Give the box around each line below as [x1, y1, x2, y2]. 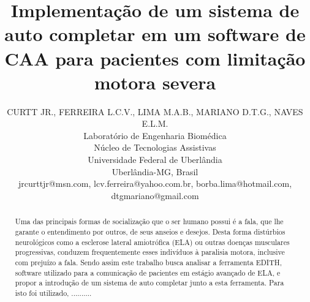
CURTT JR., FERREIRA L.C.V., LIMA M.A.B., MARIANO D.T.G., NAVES [7, 105, 303, 118]
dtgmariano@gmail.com [111, 189, 199, 202]
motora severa [94, 69, 216, 94]
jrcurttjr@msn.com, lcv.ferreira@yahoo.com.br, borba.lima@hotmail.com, [18, 177, 292, 190]
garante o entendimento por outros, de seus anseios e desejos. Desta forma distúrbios [15, 226, 285, 236]
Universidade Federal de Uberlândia [88, 153, 222, 166]
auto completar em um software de [4, 21, 306, 47]
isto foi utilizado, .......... [15, 287, 92, 298]
